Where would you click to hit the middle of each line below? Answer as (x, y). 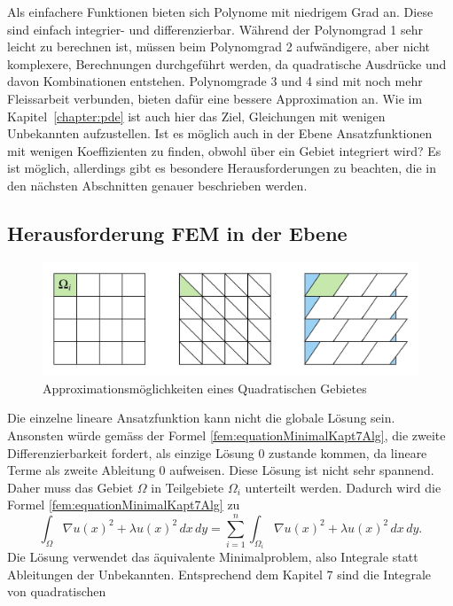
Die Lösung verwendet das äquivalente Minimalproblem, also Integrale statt (213, 557)
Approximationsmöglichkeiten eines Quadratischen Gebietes (205, 388)
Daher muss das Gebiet (70, 487)
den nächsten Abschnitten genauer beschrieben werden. (157, 185)
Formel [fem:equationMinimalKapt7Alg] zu (124, 505)
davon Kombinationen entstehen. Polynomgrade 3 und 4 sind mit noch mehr (215, 81)
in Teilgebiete (187, 487)
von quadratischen (57, 591)
